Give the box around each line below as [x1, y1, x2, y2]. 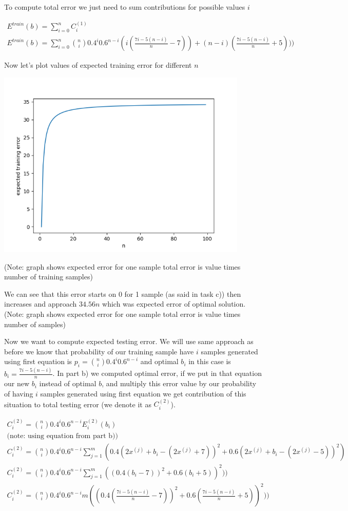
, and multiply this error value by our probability [102, 378, 257, 389]
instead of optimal [39, 378, 96, 389]
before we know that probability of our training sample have [4, 346, 194, 356]
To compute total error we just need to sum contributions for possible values [4, 2, 245, 12]
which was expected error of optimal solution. [102, 298, 246, 309]
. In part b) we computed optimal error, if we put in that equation [52, 368, 262, 378]
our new [4, 378, 30, 389]
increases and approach [4, 298, 77, 309]
